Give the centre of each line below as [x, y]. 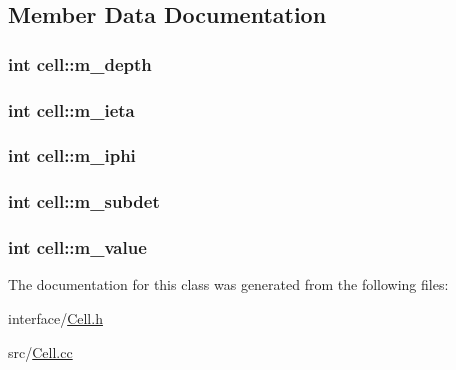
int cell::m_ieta [71, 109]
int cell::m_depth [80, 63]
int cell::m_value [77, 247]
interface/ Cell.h [55, 317]
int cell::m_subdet [84, 201]
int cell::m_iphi [72, 155]
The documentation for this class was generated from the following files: [228, 284]
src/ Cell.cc [40, 351]
